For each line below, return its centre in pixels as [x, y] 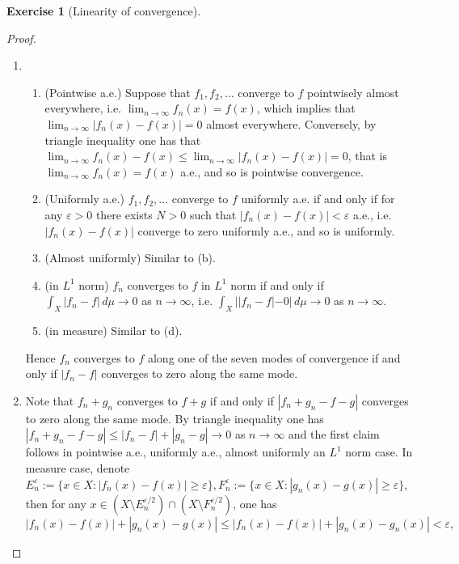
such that [213, 214]
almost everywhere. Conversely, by [291, 123]
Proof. [21, 38]
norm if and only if [277, 284]
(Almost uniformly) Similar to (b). [130, 258]
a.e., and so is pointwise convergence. [272, 171]
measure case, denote [78, 468]
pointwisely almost [353, 92]
